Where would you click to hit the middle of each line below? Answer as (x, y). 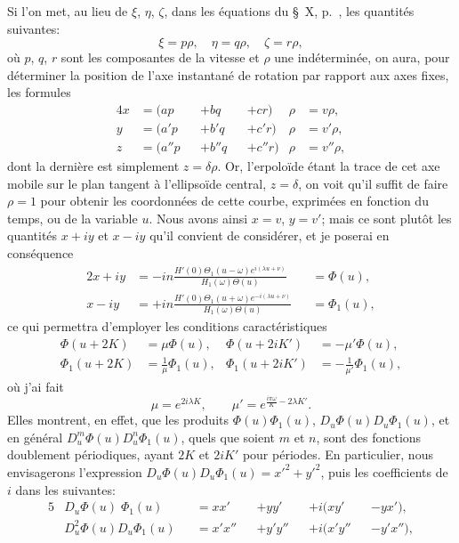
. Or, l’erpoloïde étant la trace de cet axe (329, 166)
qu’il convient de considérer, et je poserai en (270, 235)
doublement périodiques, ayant (91, 454)
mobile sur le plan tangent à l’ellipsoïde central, (137, 183)
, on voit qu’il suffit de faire (373, 183)
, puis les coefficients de (384, 471)
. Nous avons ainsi (198, 218)
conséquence (40, 253)
